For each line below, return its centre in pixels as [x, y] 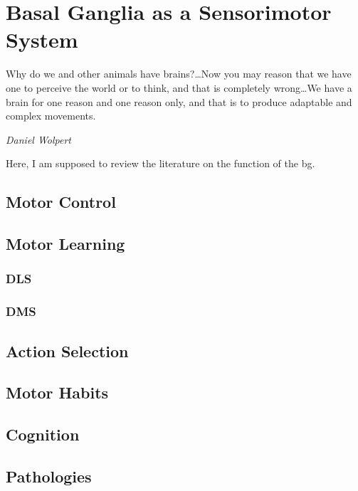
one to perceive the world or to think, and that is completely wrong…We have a [179, 87]
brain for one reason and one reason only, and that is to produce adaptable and [179, 101]
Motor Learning [65, 244]
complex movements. [51, 116]
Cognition [43, 434]
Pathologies [49, 476]
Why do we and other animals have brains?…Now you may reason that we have [179, 74]
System [42, 39]
